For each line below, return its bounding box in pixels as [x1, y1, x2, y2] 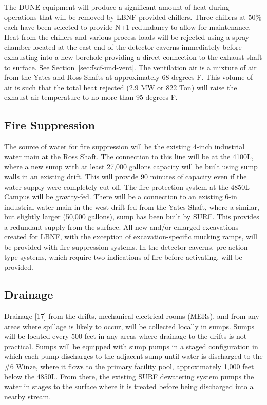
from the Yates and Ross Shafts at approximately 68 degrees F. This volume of [4, 72, 253, 83]
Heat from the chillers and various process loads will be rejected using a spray [4, 31, 250, 42]
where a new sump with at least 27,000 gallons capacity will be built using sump [4, 161, 258, 172]
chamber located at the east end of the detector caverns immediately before [4, 42, 242, 52]
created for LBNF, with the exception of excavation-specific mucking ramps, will [4, 231, 257, 242]
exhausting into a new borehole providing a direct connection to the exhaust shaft [4, 51, 262, 62]
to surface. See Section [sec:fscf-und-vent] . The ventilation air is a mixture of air [4, 62, 257, 72]
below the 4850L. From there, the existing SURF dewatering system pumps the [4, 371, 254, 381]
